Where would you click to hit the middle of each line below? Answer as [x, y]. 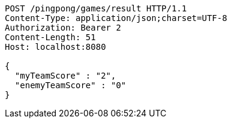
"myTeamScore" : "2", [65, 76]
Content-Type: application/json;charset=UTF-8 [116, 18]
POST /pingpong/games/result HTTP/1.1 [96, 8]
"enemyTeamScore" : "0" [70, 85]
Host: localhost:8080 [55, 47]
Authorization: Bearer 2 [63, 28]
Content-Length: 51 [50, 37]
